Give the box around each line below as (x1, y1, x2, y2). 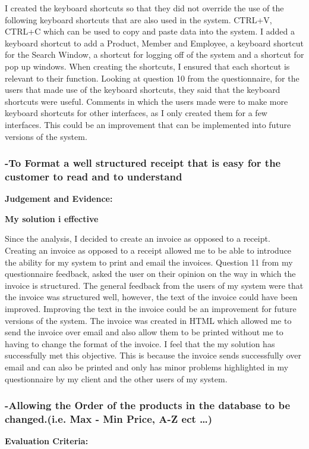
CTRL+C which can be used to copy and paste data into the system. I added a (5, 25, 295, 38)
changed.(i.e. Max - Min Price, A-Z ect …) (5, 411, 213, 426)
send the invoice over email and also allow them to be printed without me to (5, 326, 283, 338)
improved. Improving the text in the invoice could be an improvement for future (5, 303, 297, 315)
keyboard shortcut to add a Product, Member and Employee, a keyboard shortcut (5, 36, 304, 49)
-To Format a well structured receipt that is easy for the (5, 155, 281, 170)
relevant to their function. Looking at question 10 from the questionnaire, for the (5, 71, 299, 84)
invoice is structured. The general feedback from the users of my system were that (5, 279, 304, 291)
